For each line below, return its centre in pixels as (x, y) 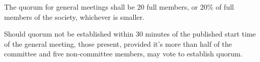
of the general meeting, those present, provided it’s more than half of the (118, 43)
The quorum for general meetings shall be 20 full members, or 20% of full (119, 7)
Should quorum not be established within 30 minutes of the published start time (130, 34)
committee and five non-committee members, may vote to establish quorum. (123, 54)
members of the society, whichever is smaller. (74, 17)
